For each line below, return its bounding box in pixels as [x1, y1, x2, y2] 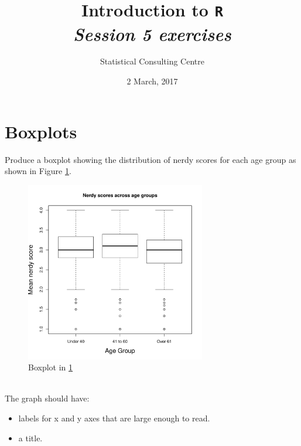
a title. [18, 431, 43, 444]
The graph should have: [5, 392, 90, 404]
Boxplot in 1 [28, 361, 73, 373]
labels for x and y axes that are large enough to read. [18, 411, 210, 424]
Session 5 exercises [73, 21, 231, 46]
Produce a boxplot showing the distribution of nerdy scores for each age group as [5, 153, 296, 165]
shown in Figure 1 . [5, 165, 71, 177]
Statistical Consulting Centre [100, 55, 204, 67]
